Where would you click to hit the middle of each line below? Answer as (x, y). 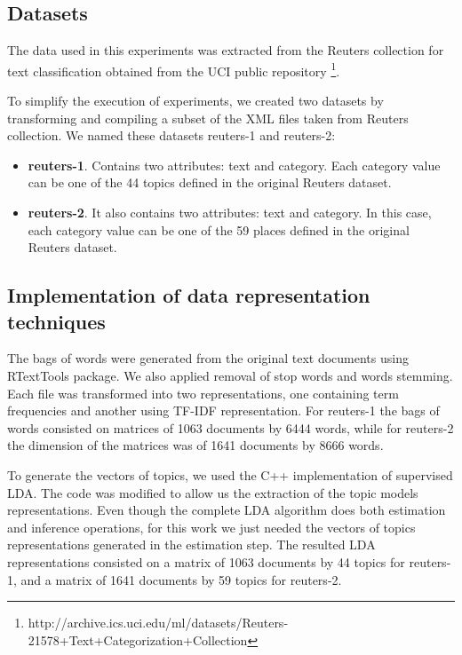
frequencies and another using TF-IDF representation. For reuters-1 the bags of (223, 410)
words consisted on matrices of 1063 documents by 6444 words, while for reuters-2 (231, 427)
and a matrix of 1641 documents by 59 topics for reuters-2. (181, 579)
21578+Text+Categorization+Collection (138, 639)
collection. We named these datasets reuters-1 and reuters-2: (171, 135)
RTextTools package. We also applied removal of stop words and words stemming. (230, 375)
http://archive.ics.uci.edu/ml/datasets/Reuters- (158, 623)
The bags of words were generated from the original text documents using (208, 358)
